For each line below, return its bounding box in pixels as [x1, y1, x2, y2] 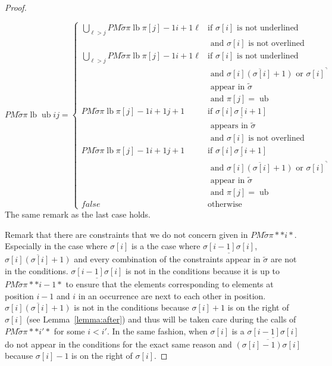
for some [54, 324, 85, 337]
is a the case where [131, 240, 201, 252]
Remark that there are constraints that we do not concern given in [5, 228, 248, 240]
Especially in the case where [5, 240, 108, 252]
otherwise [208, 200, 242, 209]
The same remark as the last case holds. [5, 208, 151, 221]
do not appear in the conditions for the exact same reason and [5, 337, 232, 350]
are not [270, 253, 297, 265]
